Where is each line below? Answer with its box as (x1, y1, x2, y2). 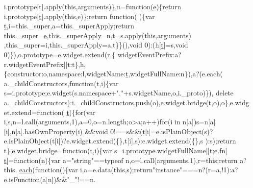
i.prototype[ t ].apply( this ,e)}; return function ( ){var (4, 11, 155, 21)
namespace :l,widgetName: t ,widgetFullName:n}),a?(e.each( (49, 69, 223, 79)
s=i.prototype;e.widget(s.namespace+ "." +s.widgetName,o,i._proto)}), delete (4, 88, 233, 98)
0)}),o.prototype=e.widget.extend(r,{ (4, 49, 116, 59)
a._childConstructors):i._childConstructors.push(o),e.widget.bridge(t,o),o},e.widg (4, 97, 250, 107)
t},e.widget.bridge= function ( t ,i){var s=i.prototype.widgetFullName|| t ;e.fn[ (4, 145, 228, 155)
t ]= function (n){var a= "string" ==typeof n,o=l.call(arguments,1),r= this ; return (4, 155, 238, 165)
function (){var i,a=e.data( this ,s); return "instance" (35, 164, 182, 175)
